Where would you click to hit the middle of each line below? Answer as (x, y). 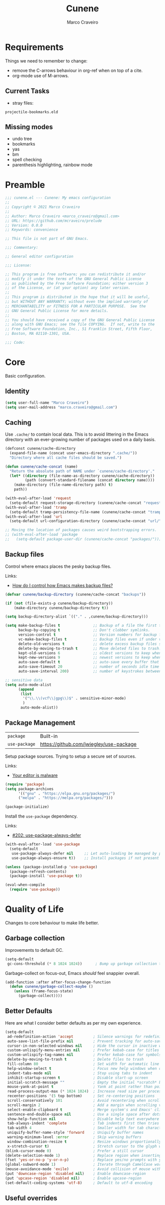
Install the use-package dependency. (41, 816)
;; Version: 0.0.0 (24, 225)
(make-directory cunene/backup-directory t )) (61, 608)
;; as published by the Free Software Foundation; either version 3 (77, 283)
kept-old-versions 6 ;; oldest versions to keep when (90, 653)
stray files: (23, 103)
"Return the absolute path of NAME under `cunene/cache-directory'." (82, 471)
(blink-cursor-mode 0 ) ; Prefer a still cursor (74, 1151)
